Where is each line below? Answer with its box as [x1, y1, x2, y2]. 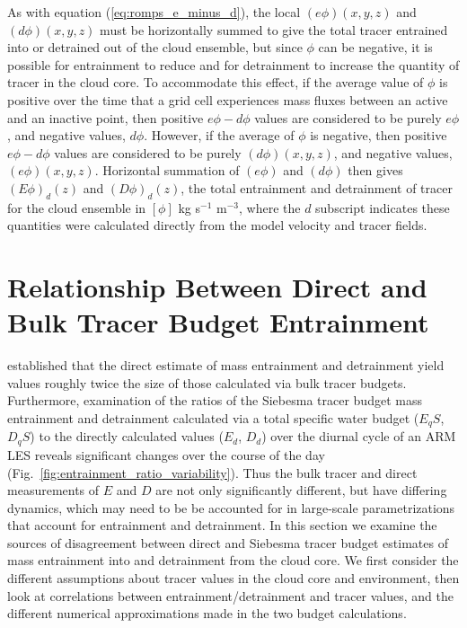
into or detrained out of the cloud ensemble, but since [7, 38, 303, 57]
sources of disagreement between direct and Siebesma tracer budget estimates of [7, 533, 448, 552]
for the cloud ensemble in [7, 198, 146, 217]
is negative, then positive [310, 126, 447, 145]
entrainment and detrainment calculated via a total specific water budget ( [7, 409, 419, 428]
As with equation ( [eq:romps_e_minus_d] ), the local [7, 3, 301, 21]
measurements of [7, 481, 100, 500]
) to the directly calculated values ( [30, 427, 224, 446]
